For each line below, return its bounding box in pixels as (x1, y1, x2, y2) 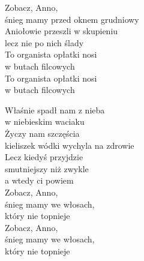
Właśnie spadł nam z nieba (5, 103, 105, 116)
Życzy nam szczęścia (5, 127, 80, 139)
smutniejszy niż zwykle (5, 162, 89, 175)
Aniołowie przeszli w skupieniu (5, 25, 118, 37)
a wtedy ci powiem (5, 174, 74, 187)
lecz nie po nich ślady (5, 36, 84, 49)
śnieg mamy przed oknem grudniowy (5, 13, 139, 25)
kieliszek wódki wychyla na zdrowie (5, 139, 134, 151)
